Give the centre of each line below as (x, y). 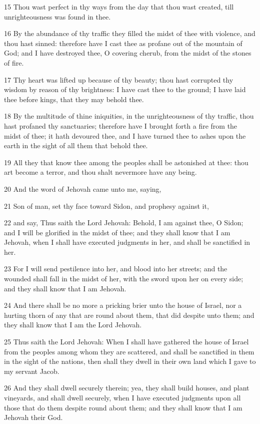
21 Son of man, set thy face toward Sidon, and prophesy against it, (106, 205)
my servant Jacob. (32, 371)
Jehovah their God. (33, 417)
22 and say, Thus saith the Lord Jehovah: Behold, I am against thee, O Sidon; (124, 223)
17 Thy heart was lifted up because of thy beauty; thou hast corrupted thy (119, 79)
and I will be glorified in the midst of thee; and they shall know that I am (117, 232)
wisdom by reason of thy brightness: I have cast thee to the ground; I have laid (125, 89)
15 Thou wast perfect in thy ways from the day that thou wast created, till (119, 7)
